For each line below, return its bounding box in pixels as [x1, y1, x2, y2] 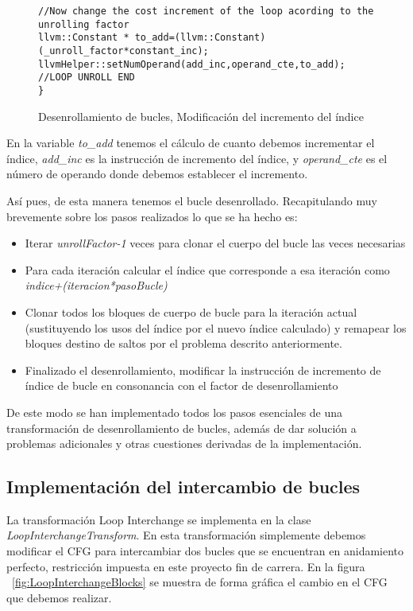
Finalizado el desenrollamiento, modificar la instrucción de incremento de [25, 361, 381, 378]
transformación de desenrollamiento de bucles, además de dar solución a [6, 419, 357, 436]
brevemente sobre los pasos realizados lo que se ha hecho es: [6, 208, 298, 224]
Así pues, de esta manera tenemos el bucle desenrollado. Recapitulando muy [6, 192, 377, 208]
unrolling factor [38, 18, 129, 30]
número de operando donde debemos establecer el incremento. [6, 165, 308, 182]
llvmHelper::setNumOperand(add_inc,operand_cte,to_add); [38, 58, 345, 70]
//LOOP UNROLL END [38, 72, 135, 84]
